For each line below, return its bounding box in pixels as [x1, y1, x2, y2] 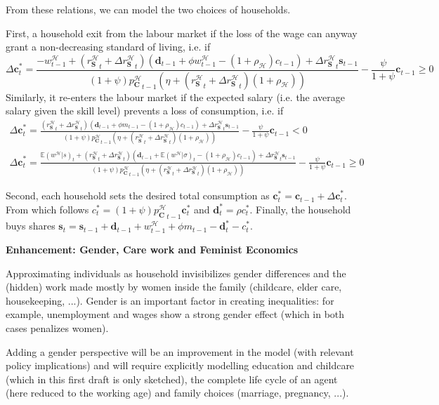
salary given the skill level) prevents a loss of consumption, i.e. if [6, 103, 284, 118]
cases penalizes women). [6, 320, 109, 335]
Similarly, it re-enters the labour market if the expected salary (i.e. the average [6, 89, 346, 104]
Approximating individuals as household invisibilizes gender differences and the [6, 265, 346, 280]
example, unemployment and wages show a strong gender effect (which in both [6, 307, 345, 321]
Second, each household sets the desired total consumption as [6, 188, 270, 203]
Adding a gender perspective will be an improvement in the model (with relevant [6, 344, 354, 359]
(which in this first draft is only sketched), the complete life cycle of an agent [6, 371, 338, 386]
